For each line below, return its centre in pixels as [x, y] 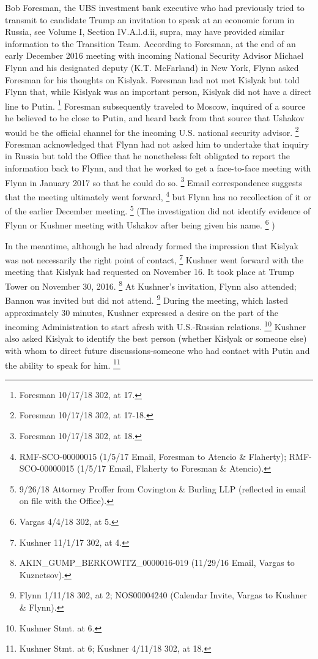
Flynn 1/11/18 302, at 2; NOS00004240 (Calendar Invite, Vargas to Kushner [163, 595]
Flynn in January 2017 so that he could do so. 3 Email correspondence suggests [154, 181]
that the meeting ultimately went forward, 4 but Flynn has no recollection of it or [158, 195]
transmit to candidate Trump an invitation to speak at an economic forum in [150, 19]
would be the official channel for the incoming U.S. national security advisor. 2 [152, 131]
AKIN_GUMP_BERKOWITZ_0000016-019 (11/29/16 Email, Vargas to [157, 563]
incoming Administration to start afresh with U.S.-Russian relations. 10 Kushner [156, 326]
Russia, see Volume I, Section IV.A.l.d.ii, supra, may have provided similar [145, 32]
